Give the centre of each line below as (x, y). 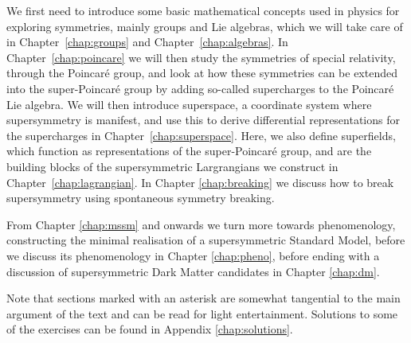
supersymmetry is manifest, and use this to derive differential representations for (203, 120)
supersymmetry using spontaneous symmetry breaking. (141, 198)
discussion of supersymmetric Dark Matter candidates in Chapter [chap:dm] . (193, 271)
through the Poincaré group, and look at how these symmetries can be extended (202, 73)
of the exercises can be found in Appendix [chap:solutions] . (150, 329)
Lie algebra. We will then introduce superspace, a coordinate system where (189, 104)
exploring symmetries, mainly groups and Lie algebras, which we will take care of (205, 26)
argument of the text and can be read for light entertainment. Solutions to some (202, 313)
